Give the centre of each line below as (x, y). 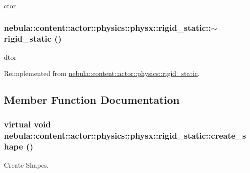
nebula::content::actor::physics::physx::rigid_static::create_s (125, 135)
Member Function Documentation (92, 100)
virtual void (27, 124)
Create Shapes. (26, 164)
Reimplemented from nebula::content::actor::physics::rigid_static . (102, 73)
